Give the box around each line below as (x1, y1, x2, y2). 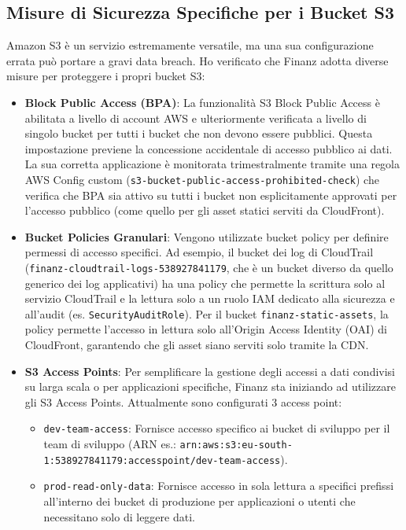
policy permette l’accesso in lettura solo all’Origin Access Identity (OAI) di (24, 321, 387, 337)
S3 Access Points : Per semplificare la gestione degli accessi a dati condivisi (24, 363, 395, 379)
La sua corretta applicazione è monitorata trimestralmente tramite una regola (24, 156, 400, 172)
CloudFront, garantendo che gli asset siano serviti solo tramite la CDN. (24, 337, 369, 353)
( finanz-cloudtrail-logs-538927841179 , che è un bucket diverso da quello (24, 259, 393, 275)
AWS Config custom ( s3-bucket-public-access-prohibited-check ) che (24, 171, 379, 187)
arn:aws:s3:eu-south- (179, 440, 293, 451)
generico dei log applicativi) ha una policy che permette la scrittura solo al (24, 274, 386, 291)
